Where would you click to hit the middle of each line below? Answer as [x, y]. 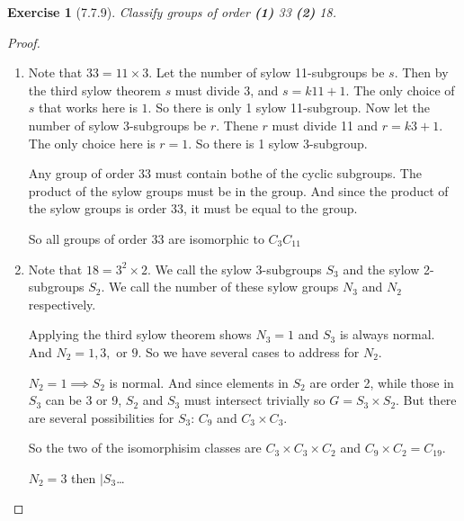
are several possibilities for [101, 417]
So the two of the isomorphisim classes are [145, 448]
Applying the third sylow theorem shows [140, 334]
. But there [426, 400]
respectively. [62, 304]
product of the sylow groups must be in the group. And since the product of [238, 190]
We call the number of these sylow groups [223, 287]
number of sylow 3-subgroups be [117, 125]
